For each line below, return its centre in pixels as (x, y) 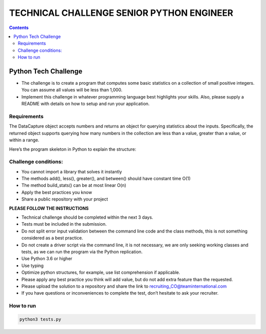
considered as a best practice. (52, 238)
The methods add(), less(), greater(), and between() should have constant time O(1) (106, 179)
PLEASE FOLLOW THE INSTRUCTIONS (49, 208)
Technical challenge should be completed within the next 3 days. (87, 217)
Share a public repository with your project (65, 199)
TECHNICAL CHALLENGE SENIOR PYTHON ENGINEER (121, 13)
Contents (19, 28)
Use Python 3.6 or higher (47, 259)
